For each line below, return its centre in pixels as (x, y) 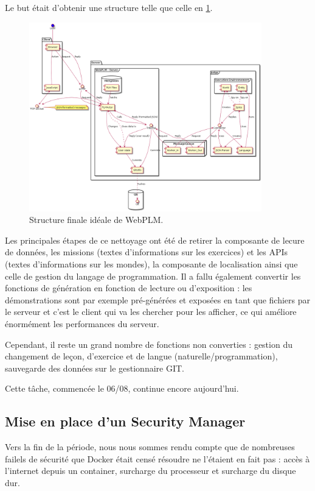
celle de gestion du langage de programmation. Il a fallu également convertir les (153, 276)
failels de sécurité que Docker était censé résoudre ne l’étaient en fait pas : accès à (157, 458)
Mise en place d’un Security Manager (125, 421)
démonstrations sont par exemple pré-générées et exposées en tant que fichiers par (157, 299)
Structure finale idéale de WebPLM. (96, 220)
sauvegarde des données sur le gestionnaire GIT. (95, 368)
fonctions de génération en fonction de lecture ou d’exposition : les (129, 288)
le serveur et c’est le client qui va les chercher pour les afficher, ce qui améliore (151, 312)
